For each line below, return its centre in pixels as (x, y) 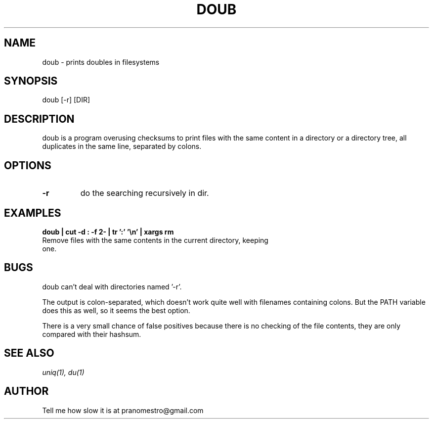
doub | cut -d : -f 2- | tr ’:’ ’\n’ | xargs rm (108, 232)
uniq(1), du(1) (63, 372)
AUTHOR (26, 391)
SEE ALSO (29, 353)
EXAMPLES (33, 213)
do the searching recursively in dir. (145, 193)
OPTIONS (28, 165)
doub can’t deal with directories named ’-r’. (112, 286)
